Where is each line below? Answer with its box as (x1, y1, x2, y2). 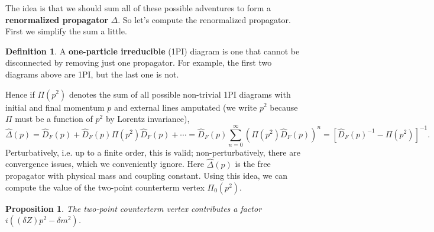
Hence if (5, 88, 35, 100)
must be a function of (15, 112, 93, 125)
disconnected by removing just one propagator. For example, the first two (5, 56, 272, 69)
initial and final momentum (5, 101, 105, 113)
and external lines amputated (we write (114, 101, 257, 113)
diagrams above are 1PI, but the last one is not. (5, 67, 179, 80)
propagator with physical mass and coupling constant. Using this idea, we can (5, 169, 287, 182)
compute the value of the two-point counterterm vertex (5, 181, 205, 193)
